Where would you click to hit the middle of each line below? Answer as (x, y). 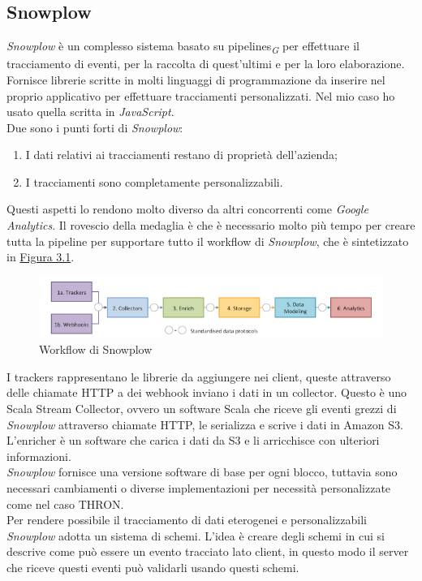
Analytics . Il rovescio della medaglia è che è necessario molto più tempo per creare (211, 225)
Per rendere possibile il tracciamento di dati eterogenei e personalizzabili (187, 520)
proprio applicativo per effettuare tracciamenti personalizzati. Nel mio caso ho (201, 95)
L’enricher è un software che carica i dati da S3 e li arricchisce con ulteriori (193, 440)
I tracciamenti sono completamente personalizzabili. (154, 181)
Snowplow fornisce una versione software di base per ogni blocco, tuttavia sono (202, 472)
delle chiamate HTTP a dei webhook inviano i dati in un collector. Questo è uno (207, 392)
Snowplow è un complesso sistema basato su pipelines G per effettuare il (183, 47)
